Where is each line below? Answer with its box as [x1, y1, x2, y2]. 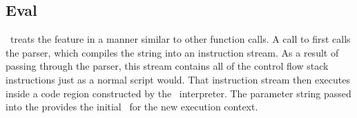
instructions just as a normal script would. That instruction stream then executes [6, 72, 350, 86]
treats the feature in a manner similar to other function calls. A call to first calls [10, 32, 351, 46]
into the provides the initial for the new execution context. [6, 99, 258, 114]
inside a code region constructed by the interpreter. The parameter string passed [6, 86, 351, 100]
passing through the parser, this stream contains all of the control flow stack [6, 59, 329, 73]
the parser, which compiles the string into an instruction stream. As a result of [6, 45, 339, 59]
